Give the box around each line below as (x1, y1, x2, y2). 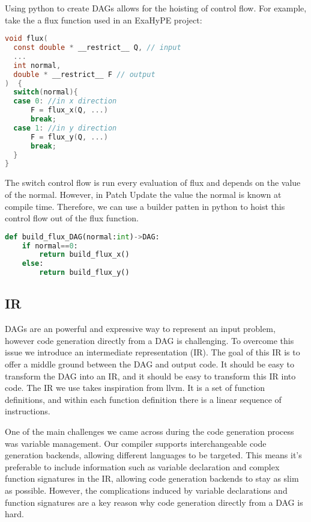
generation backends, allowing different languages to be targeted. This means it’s (5, 449, 302, 461)
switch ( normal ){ (13, 88, 78, 97)
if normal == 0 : (22, 241, 78, 250)
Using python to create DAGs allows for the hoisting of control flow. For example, (5, 2, 307, 14)
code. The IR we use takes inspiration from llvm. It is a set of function (5, 381, 265, 394)
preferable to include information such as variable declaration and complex (5, 460, 280, 473)
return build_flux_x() (39, 250, 130, 259)
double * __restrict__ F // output (13, 70, 155, 79)
